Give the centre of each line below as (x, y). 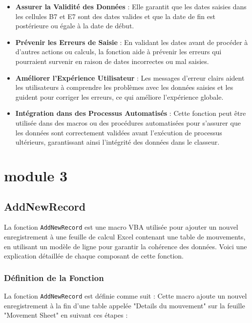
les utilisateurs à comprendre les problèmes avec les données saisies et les (124, 87)
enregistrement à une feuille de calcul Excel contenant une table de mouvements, (125, 236)
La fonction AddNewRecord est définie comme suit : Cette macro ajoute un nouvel (126, 295)
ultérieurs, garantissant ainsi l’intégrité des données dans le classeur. (117, 142)
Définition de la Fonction (54, 277)
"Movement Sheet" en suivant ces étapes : (66, 315)
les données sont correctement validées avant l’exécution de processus (119, 132)
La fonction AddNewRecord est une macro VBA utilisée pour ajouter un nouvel (121, 227)
